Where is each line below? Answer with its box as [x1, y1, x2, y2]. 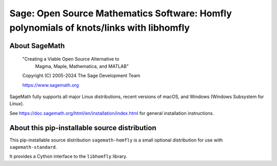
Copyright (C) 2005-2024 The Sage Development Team [22, 73, 141, 79]
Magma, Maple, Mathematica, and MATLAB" [35, 63, 129, 69]
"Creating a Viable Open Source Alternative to [22, 56, 120, 62]
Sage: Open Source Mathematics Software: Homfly [9, 8, 232, 19]
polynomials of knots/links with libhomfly [9, 22, 190, 33]
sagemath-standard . [9, 144, 57, 150]
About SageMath [9, 41, 65, 50]
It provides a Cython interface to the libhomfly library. [9, 153, 128, 159]
